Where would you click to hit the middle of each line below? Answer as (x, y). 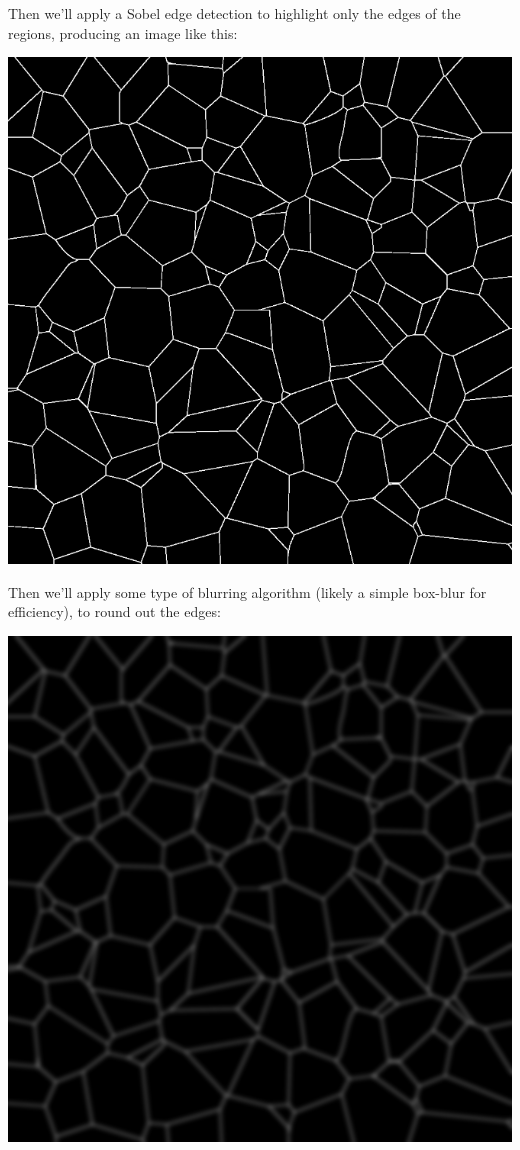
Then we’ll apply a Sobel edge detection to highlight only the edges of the (234, 13)
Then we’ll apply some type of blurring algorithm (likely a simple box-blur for (247, 591)
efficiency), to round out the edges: (114, 611)
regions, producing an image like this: (123, 32)
